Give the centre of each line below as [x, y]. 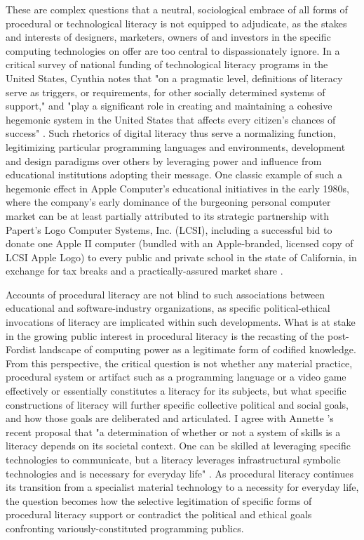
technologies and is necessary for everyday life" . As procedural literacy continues [180, 473]
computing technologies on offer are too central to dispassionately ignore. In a [173, 50]
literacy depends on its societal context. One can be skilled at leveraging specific [178, 446]
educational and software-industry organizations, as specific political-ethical [168, 308]
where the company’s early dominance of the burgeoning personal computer [168, 202]
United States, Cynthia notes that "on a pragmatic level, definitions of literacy [174, 78]
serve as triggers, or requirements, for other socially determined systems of [166, 92]
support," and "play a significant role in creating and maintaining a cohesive [169, 106]
